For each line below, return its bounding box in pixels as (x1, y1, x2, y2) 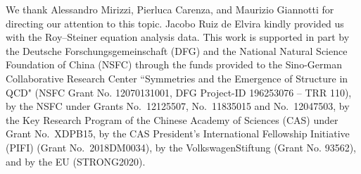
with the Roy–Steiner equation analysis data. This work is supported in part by (6, 30, 350, 44)
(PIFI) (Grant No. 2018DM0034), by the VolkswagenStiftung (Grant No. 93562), (6, 139, 356, 154)
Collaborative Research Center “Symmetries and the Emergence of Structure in (6, 70, 348, 85)
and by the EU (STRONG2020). (6, 154, 146, 168)
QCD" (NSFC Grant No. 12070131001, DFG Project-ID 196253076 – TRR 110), (6, 85, 352, 99)
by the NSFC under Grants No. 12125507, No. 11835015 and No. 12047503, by (6, 99, 350, 113)
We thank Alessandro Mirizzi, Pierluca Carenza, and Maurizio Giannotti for (6, 2, 334, 16)
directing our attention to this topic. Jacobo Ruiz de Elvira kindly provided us (6, 15, 344, 30)
